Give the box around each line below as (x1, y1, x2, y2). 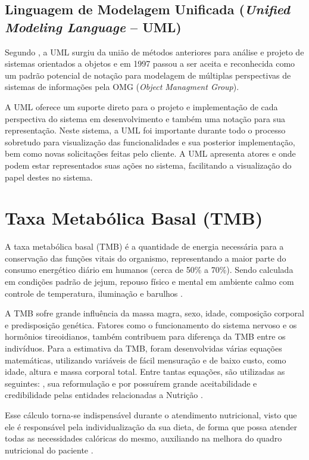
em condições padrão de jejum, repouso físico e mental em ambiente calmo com (5, 275, 294, 288)
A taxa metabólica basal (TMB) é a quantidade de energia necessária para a (5, 240, 284, 253)
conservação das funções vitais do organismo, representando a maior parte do (5, 251, 286, 264)
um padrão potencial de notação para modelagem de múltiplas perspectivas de (5, 69, 291, 81)
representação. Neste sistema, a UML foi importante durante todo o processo (5, 124, 286, 136)
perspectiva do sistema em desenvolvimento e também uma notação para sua (5, 112, 285, 125)
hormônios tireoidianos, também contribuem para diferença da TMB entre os (5, 330, 286, 343)
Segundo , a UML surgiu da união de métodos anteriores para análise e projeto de (5, 45, 304, 58)
